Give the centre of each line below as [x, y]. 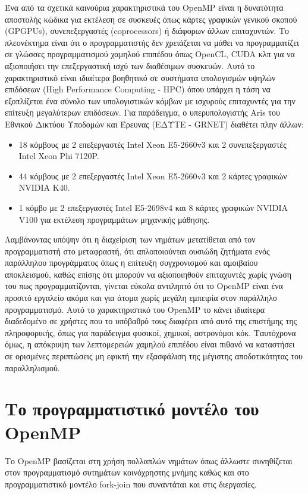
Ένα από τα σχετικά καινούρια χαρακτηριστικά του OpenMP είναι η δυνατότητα [144, 7]
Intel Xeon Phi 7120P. [59, 156]
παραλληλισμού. [32, 367]
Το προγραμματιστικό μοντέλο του [132, 408]
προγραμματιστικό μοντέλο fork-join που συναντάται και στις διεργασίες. [131, 484]
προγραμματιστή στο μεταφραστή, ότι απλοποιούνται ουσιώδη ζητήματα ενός [137, 251]
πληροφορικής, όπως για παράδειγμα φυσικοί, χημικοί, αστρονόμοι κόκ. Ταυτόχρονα [150, 332]
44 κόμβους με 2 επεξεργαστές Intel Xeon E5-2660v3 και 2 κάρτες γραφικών [153, 175]
